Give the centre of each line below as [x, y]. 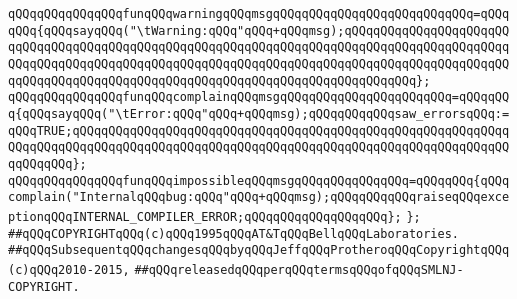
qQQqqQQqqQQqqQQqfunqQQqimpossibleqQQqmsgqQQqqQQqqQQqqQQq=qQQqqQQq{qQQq [259, 180]
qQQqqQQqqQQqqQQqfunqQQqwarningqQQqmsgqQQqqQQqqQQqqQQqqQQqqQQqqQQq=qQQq [259, 14]
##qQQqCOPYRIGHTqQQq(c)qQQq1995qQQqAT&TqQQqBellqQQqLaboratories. [234, 233]
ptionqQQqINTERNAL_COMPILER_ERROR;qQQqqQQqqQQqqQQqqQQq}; [205, 216]
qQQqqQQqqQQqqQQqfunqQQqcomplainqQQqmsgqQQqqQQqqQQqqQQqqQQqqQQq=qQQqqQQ [259, 97]
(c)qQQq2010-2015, [69, 269]
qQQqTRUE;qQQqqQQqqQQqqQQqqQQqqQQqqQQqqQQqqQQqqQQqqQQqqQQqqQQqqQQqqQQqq [259, 130]
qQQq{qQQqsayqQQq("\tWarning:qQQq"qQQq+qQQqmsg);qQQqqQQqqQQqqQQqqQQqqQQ [259, 30]
